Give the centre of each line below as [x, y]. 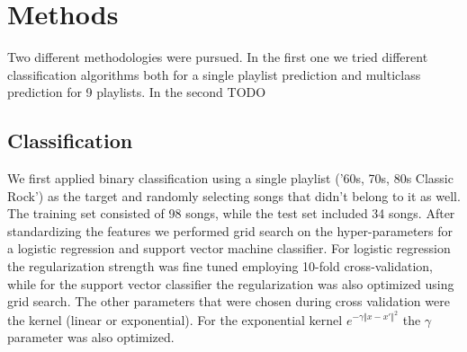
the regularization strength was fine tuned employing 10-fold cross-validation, [220, 266]
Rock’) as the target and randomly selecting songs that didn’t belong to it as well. [234, 195]
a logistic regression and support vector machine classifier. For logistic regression [229, 248]
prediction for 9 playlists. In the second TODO [137, 92]
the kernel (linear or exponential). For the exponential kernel [175, 319]
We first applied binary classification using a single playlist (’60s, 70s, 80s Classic [230, 178]
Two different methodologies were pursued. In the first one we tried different [218, 57]
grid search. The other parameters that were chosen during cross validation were [229, 301]
